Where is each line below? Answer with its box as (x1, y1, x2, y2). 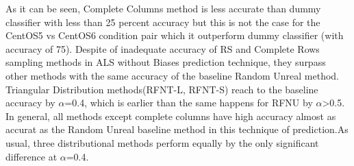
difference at (5, 149, 58, 163)
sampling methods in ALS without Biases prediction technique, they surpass (5, 55, 326, 69)
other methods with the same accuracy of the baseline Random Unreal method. (5, 68, 340, 82)
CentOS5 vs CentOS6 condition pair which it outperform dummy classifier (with (5, 28, 344, 43)
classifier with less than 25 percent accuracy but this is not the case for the (5, 14, 320, 29)
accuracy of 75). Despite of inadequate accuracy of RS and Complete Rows (5, 41, 320, 56)
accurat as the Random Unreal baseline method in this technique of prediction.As (5, 122, 349, 137)
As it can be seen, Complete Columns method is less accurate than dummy (5, 1, 321, 15)
